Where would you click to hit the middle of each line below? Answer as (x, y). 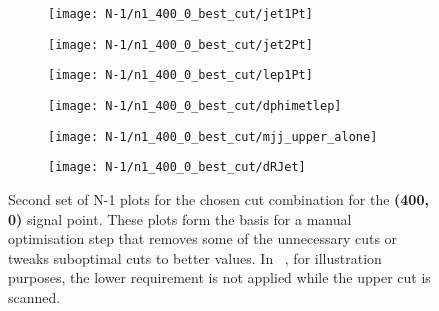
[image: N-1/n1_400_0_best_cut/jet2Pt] (180, 44)
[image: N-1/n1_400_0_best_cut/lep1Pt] (180, 75)
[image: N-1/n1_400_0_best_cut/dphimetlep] (195, 105)
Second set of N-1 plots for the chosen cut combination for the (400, (218, 198)
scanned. (34, 296)
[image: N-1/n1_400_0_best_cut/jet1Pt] (180, 14)
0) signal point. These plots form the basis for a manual (180, 218)
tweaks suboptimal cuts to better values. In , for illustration (195, 257)
